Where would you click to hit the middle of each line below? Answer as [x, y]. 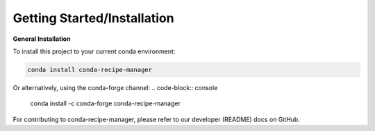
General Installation [42, 39]
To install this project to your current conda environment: [94, 51]
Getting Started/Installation [93, 18]
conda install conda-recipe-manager [90, 70]
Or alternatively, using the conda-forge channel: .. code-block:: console [115, 87]
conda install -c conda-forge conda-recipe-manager [105, 103]
